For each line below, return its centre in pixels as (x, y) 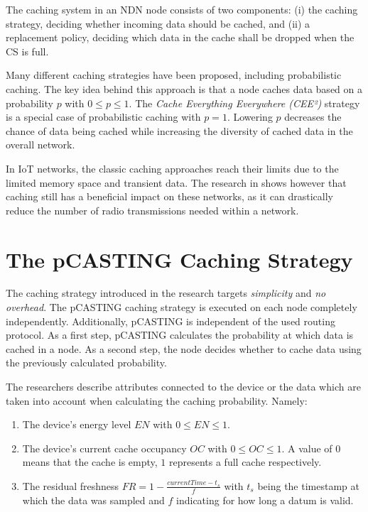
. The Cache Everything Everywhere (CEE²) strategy (244, 103)
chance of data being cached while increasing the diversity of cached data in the (179, 130)
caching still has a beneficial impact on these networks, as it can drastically (169, 196)
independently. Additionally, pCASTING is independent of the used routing (171, 321)
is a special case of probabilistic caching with (103, 117)
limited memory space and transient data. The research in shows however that (176, 182)
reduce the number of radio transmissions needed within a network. (152, 210)
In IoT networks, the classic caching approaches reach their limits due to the (172, 168)
